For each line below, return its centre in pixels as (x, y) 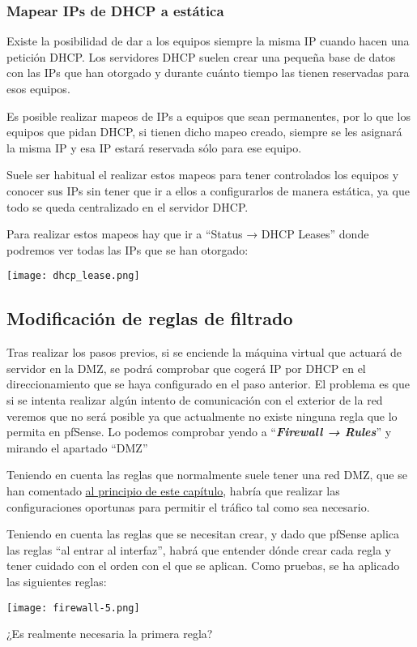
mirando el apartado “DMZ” (77, 447)
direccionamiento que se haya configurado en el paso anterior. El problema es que (208, 384)
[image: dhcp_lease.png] (73, 276)
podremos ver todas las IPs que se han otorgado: (128, 249)
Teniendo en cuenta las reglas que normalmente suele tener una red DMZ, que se (207, 475)
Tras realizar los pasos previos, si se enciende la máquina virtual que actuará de (204, 352)
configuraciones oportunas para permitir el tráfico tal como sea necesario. (188, 506)
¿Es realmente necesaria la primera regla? (110, 634)
